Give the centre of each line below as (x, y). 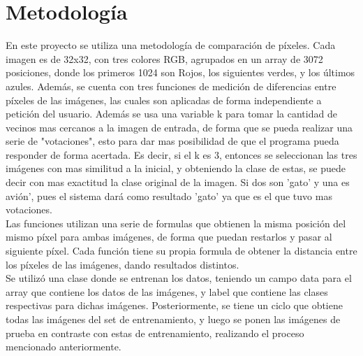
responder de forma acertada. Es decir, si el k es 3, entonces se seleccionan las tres (181, 154)
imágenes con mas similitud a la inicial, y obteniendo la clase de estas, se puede (176, 168)
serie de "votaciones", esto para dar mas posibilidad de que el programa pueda (172, 141)
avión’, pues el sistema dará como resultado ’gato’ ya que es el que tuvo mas (169, 195)
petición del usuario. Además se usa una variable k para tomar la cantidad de (171, 114)
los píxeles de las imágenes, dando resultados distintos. (123, 264)
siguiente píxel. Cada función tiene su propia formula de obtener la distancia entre (181, 251)
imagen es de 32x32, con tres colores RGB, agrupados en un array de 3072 (164, 58)
